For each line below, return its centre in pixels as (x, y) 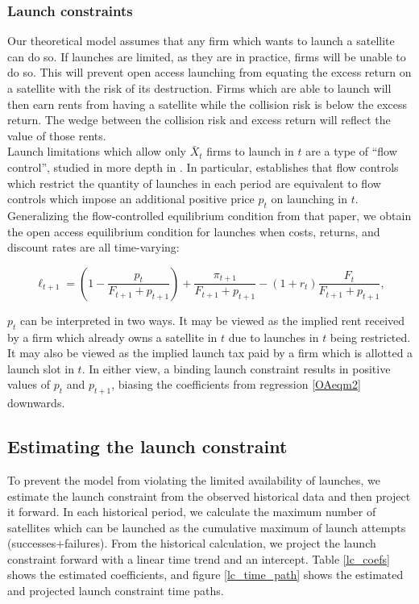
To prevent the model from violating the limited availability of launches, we (194, 479)
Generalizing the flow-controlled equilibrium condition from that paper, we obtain (209, 215)
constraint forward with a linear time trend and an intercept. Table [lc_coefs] (199, 558)
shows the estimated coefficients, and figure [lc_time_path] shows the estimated (205, 575)
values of (29, 384)
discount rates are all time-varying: (93, 247)
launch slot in (41, 368)
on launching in (309, 199)
